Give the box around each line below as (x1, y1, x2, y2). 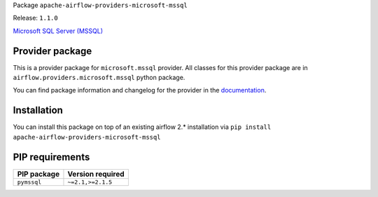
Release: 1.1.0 (13, 14, 59, 22)
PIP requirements (13, 151, 90, 163)
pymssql (17, 178, 42, 186)
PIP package (17, 169, 59, 179)
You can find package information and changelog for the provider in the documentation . (13, 86, 267, 95)
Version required (67, 169, 125, 179)
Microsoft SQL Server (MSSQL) (13, 27, 104, 35)
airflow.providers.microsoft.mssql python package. (13, 74, 185, 82)
